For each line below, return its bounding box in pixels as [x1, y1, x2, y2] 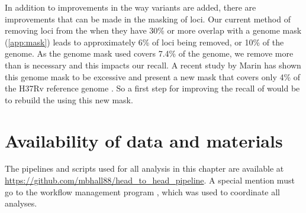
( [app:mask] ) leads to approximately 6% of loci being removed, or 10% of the [5, 35, 284, 48]
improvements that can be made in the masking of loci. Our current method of [5, 12, 291, 25]
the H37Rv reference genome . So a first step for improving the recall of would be [5, 82, 300, 94]
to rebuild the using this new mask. [5, 93, 133, 106]
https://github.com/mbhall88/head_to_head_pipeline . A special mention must [5, 174, 295, 186]
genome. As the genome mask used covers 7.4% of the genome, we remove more [5, 47, 294, 60]
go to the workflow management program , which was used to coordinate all [5, 185, 281, 198]
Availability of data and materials [5, 128, 283, 152]
